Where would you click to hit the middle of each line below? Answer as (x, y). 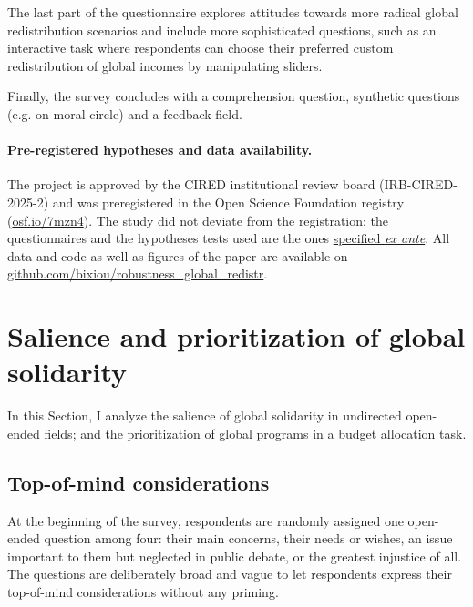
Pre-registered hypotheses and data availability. (160, 150)
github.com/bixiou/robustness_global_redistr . (138, 273)
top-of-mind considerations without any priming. (143, 592)
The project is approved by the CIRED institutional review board (191, 184)
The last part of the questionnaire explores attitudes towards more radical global (233, 12)
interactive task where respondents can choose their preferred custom (201, 48)
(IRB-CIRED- (418, 184)
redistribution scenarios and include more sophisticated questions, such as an (222, 30)
